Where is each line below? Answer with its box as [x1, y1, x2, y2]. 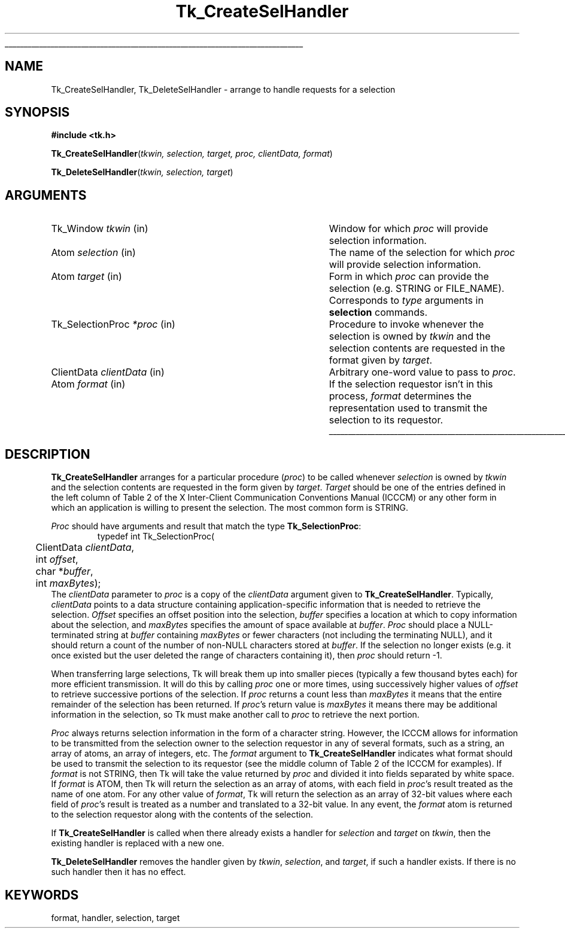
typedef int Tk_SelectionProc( [97, 531, 215, 542]
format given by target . [329, 354, 433, 367]
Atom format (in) [51, 378, 126, 391]
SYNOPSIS [5, 105, 70, 120]
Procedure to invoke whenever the [329, 318, 484, 331]
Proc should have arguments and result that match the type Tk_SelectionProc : [51, 521, 362, 532]
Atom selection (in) [51, 246, 136, 259]
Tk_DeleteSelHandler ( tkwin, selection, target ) [51, 167, 233, 178]
